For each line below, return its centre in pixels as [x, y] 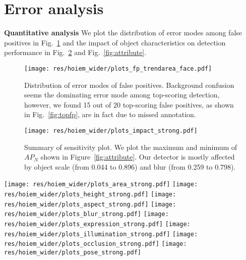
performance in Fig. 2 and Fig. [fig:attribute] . [75, 52]
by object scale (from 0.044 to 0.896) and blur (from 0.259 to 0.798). [130, 166]
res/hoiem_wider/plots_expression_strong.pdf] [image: [97, 224]
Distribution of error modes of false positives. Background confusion [129, 85]
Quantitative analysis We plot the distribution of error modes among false [123, 33]
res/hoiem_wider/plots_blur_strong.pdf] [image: [86, 214]
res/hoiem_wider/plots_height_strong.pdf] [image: [90, 195]
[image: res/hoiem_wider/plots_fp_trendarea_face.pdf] [118, 68]
